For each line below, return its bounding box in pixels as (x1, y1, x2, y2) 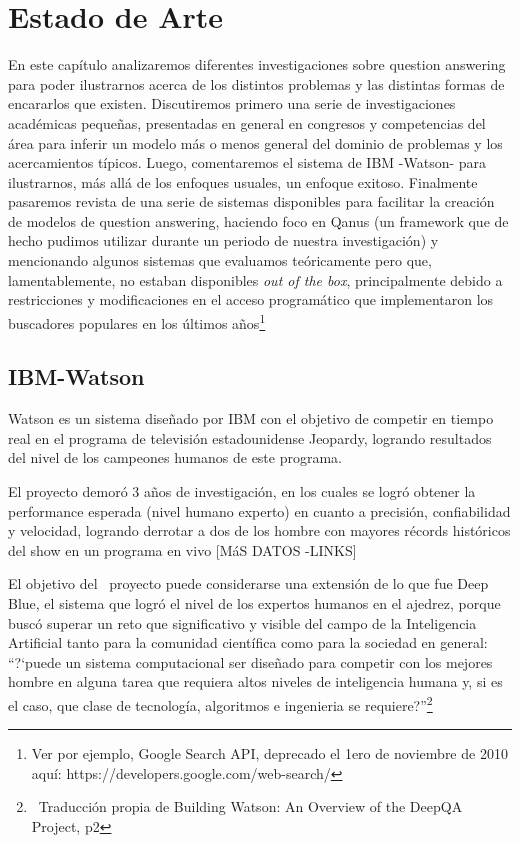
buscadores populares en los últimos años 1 (8, 309, 266, 333)
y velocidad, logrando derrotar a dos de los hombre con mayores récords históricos (8, 520, 511, 541)
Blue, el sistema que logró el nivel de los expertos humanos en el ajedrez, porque (8, 593, 501, 614)
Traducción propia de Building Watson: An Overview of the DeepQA (38, 796, 463, 817)
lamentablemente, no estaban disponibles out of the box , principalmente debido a (8, 269, 503, 290)
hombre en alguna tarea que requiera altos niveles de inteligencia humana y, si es (8, 671, 503, 692)
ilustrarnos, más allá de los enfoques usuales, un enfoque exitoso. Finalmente (8, 171, 478, 192)
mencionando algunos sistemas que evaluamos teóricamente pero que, (8, 250, 432, 271)
